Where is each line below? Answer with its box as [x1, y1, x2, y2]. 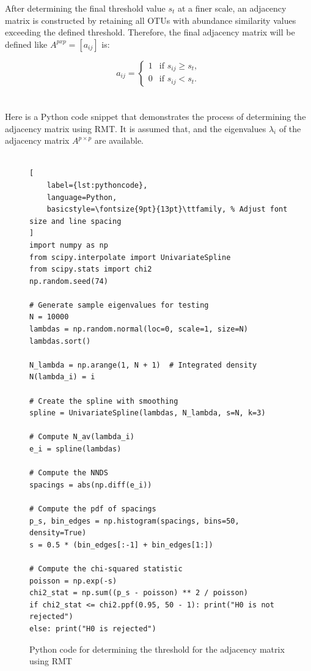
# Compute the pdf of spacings [29, 504, 156, 513]
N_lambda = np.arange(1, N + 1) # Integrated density [29, 360, 257, 369]
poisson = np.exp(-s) [29, 576, 117, 585]
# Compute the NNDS [29, 469, 108, 478]
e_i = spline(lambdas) [29, 445, 122, 453]
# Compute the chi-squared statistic [29, 564, 183, 573]
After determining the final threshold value [5, 2, 166, 14]
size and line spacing [29, 217, 122, 226]
